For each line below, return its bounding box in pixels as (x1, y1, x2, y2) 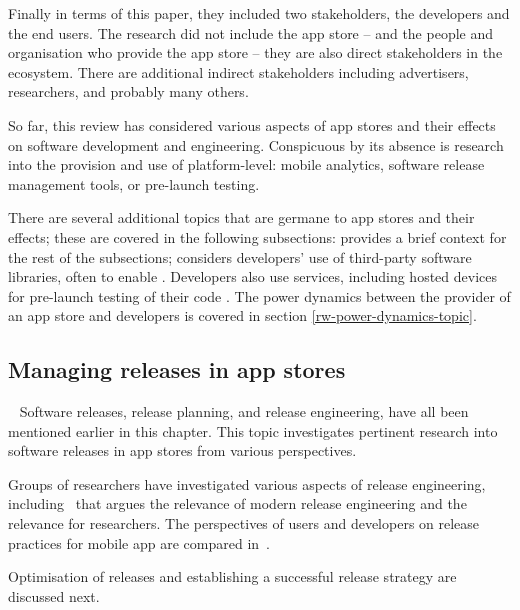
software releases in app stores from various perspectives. (8, 440, 357, 461)
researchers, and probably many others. (8, 81, 249, 102)
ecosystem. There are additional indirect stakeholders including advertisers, (8, 61, 469, 82)
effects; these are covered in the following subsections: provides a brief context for (8, 226, 507, 247)
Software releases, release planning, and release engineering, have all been (19, 401, 469, 422)
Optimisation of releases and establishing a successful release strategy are (8, 566, 457, 587)
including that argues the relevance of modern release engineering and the (8, 493, 467, 514)
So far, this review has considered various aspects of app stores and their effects (8, 114, 496, 135)
